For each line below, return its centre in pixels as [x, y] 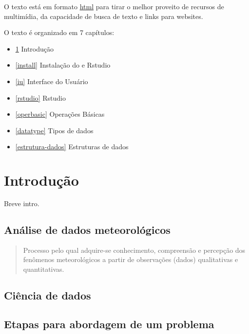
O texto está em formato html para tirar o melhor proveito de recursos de [114, 6]
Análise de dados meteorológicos [87, 230]
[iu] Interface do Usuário [52, 81]
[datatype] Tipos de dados [54, 130]
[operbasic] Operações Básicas [60, 114]
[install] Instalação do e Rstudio [63, 65]
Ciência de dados [48, 295]
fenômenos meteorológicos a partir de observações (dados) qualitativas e [131, 259]
